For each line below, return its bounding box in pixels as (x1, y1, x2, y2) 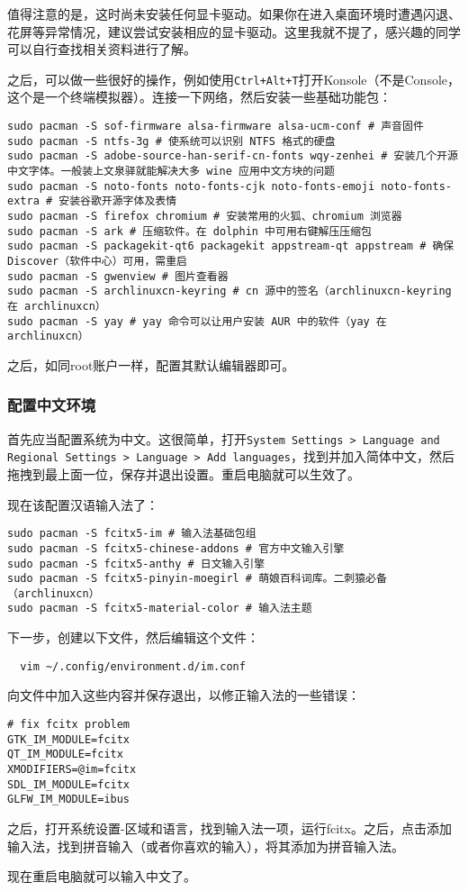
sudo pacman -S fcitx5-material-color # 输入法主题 (7, 602, 312, 615)
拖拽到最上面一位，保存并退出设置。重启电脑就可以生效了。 (7, 465, 360, 483)
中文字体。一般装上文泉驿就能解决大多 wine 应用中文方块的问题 (7, 165, 336, 177)
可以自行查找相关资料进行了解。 (7, 40, 196, 59)
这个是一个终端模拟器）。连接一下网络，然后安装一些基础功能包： (7, 87, 391, 106)
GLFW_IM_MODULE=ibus (7, 793, 130, 806)
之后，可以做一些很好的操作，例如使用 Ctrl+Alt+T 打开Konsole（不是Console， (7, 69, 461, 88)
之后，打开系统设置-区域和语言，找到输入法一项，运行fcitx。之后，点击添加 (7, 818, 452, 837)
